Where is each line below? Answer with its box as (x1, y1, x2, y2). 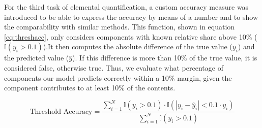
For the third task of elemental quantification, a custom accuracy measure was (4, 2, 249, 12)
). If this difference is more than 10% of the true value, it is (72, 52, 257, 63)
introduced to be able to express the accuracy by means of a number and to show (4, 11, 258, 22)
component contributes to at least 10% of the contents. (4, 82, 176, 93)
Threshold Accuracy (30, 108, 93, 115)
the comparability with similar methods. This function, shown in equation (4, 21, 235, 32)
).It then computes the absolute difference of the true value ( (43, 41, 232, 52)
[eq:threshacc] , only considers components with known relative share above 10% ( (4, 31, 257, 42)
